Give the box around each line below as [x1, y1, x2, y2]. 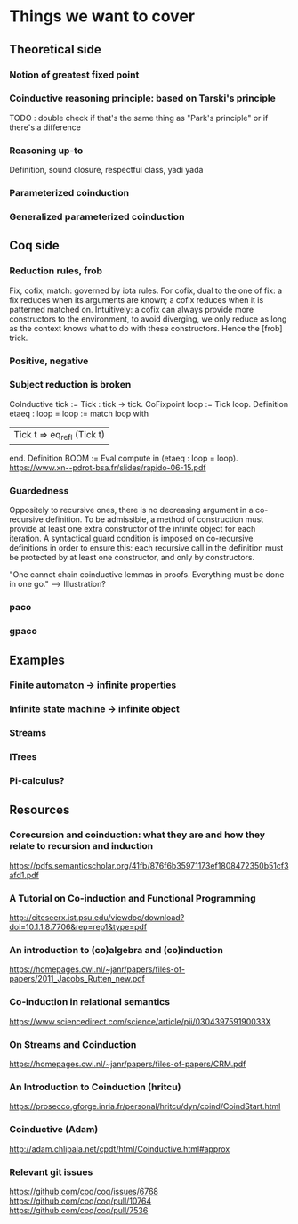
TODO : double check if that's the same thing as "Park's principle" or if [9, 112, 269, 123]
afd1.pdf [9, 869, 40, 880]
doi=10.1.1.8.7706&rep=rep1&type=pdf [9, 922, 148, 933]
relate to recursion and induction [9, 840, 154, 853]
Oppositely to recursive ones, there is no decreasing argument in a [9, 505, 254, 516]
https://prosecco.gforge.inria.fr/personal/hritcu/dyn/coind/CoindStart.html [9, 1101, 281, 1112]
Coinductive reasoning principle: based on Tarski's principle [9, 92, 276, 104]
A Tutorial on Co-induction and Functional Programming [9, 892, 256, 904]
